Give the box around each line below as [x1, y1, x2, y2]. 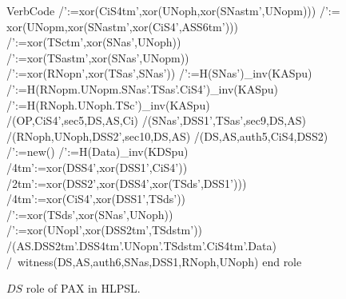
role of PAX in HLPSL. [26, 280, 141, 297]
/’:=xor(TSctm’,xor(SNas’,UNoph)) [6, 34, 181, 50]
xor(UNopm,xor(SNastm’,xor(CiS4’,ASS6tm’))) [6, 18, 238, 34]
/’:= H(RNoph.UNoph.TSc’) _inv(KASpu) [6, 96, 210, 113]
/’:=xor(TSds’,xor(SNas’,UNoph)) [6, 205, 173, 222]
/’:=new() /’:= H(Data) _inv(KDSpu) [6, 143, 189, 160]
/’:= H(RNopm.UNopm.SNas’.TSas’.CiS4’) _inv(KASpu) [6, 80, 278, 97]
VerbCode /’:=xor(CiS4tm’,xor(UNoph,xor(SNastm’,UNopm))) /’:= [6, 2, 340, 18]
